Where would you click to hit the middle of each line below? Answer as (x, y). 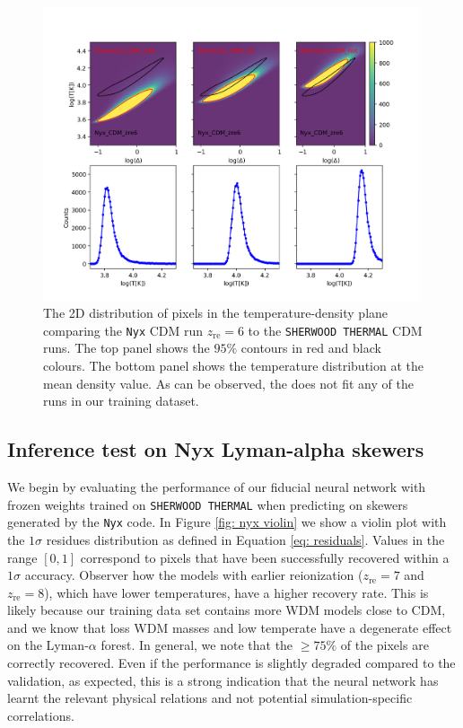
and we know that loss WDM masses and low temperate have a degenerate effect (230, 627)
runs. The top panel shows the (127, 348)
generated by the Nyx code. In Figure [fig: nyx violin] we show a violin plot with (227, 522)
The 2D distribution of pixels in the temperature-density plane (216, 313)
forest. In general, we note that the (197, 645)
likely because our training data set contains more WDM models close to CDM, (227, 610)
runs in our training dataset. (121, 401)
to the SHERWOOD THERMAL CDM (335, 330)
